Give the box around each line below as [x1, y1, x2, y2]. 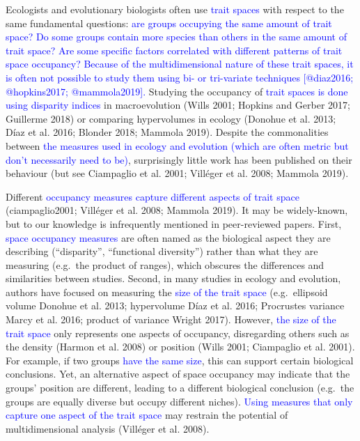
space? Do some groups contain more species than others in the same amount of [6, 29, 347, 44]
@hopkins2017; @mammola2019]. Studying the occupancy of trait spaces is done [6, 84, 348, 98]
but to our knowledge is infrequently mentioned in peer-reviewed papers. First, [6, 216, 342, 231]
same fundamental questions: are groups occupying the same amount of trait [6, 15, 332, 30]
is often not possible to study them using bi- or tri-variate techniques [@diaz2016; [6, 70, 354, 84]
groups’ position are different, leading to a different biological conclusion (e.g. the [6, 380, 354, 395]
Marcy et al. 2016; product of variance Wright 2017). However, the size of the [6, 312, 336, 327]
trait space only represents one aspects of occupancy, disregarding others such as [6, 325, 350, 340]
